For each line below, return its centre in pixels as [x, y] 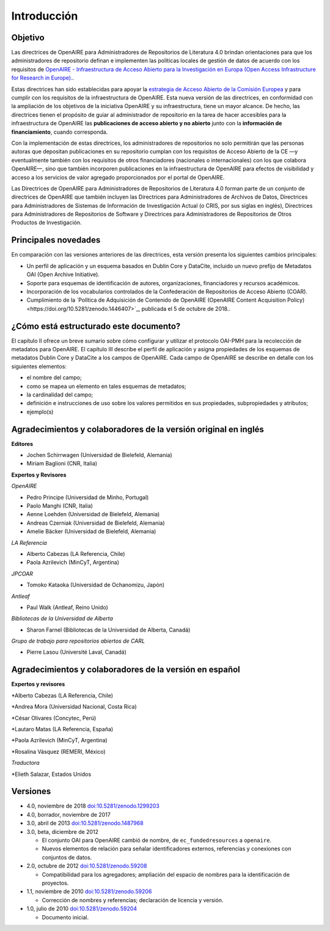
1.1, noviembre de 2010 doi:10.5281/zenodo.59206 [89, 891]
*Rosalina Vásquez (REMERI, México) [59, 751]
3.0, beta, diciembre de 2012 [63, 831]
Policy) [296, 300]
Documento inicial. [65, 917]
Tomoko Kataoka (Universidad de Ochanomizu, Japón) [96, 585]
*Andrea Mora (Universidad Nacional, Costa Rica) [74, 707]
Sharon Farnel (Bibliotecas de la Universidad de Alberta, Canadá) [108, 630]
